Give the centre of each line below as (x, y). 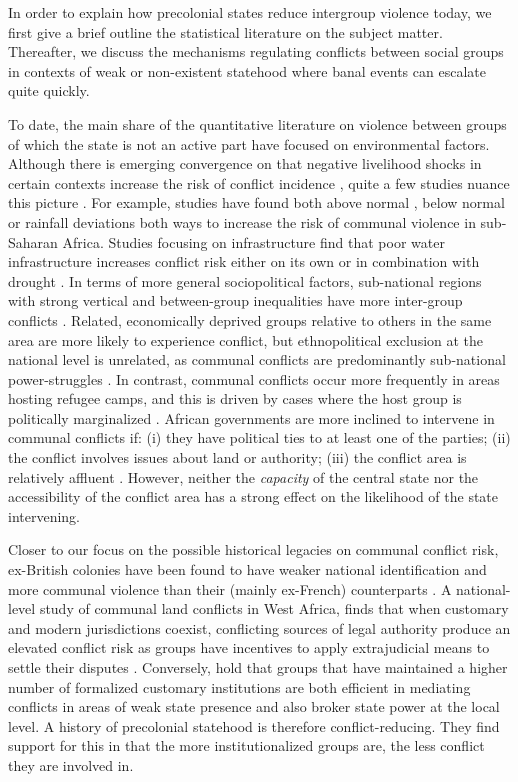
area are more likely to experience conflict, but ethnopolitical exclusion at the (246, 339)
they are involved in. (71, 764)
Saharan (33, 241)
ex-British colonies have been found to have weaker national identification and (247, 569)
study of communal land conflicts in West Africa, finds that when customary (274, 608)
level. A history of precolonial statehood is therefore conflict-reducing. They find (254, 725)
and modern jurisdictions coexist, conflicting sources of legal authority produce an (259, 627)
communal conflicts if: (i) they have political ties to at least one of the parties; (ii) (259, 437)
